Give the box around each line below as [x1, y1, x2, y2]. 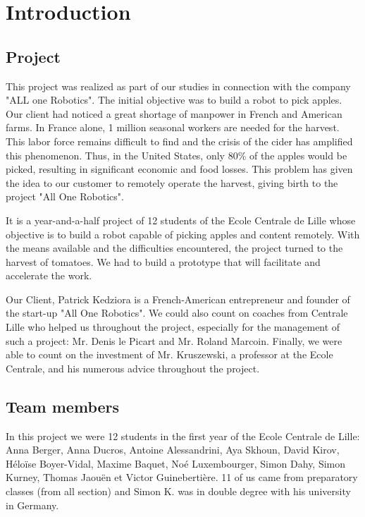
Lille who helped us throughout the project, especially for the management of [6, 320, 340, 334]
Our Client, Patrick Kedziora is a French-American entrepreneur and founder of [6, 291, 350, 306]
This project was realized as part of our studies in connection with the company [6, 78, 351, 93]
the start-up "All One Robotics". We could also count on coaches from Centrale [6, 305, 348, 320]
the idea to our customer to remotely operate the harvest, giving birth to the [6, 175, 338, 190]
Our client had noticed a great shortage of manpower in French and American [6, 106, 342, 121]
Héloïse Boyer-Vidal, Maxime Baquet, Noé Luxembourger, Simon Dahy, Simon [6, 456, 346, 470]
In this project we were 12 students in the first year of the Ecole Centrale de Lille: [6, 428, 360, 443]
